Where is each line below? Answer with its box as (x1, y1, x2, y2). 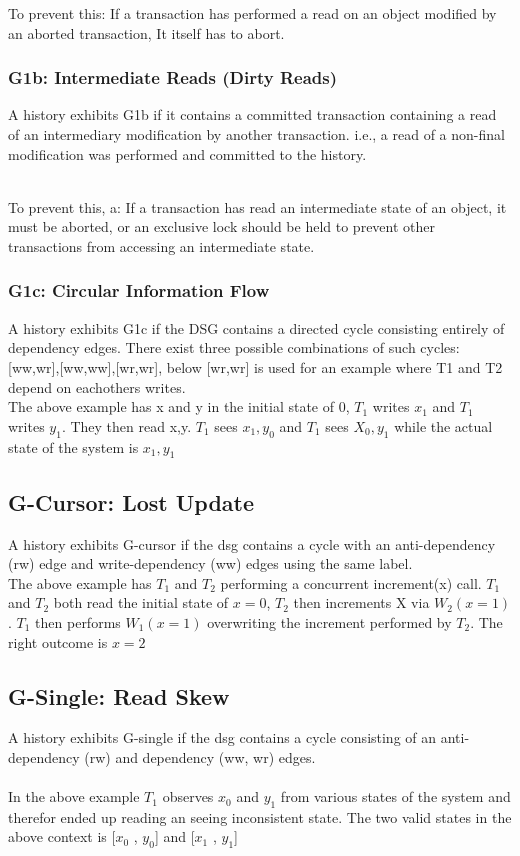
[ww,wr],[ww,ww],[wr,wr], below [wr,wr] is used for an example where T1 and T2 (8, 356, 503, 377)
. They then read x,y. (61, 415, 192, 436)
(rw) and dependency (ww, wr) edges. (84, 746, 316, 767)
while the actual (394, 415, 493, 436)
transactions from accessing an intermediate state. (8, 235, 315, 256)
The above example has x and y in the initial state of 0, (8, 396, 350, 417)
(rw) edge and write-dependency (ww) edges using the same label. (8, 553, 413, 574)
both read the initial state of (53, 592, 229, 613)
